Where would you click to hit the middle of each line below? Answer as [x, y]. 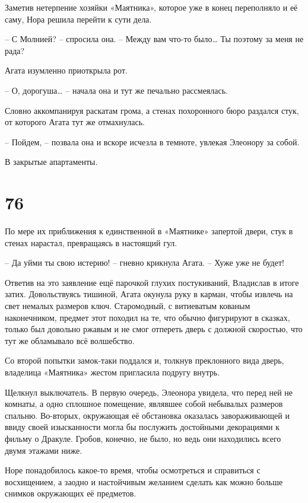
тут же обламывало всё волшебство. [70, 340]
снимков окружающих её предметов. [71, 493]
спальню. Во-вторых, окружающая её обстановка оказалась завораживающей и [147, 415]
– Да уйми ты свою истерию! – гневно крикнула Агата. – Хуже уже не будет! [145, 262]
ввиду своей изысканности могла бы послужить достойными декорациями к [142, 427]
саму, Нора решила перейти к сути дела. [78, 19]
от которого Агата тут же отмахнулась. [75, 122]
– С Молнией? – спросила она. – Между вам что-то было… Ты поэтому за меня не [154, 39]
